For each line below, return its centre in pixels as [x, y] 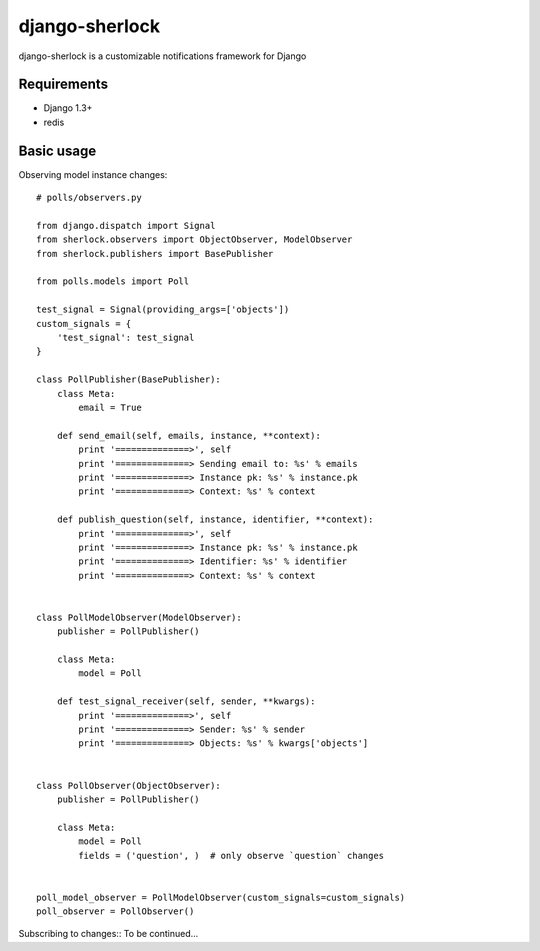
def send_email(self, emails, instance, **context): [189, 435]
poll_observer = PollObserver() [115, 911]
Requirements [63, 84]
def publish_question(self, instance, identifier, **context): [215, 519]
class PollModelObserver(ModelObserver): [139, 617]
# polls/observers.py [89, 198]
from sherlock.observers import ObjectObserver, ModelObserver [194, 239]
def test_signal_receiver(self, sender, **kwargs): [186, 701]
